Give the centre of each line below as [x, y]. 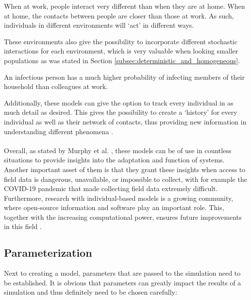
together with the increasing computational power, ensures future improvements [123, 217]
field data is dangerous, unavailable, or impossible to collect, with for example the [125, 179]
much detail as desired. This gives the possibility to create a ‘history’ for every [121, 112]
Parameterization [48, 253]
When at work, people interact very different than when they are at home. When [125, 6]
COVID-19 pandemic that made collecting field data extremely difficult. [111, 188]
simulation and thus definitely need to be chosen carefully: [91, 292]
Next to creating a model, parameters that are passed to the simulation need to [122, 273]
